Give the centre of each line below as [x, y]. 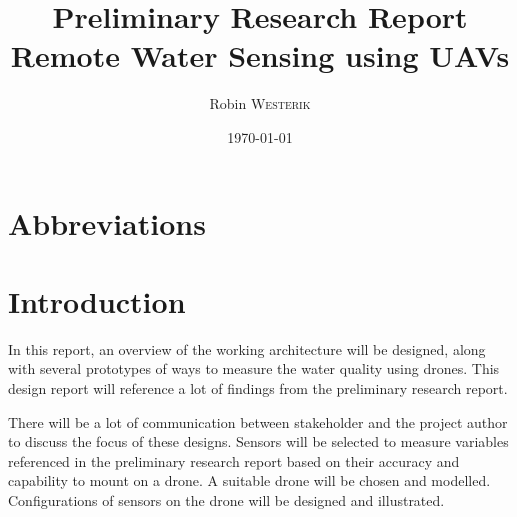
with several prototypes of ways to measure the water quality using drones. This [254, 368]
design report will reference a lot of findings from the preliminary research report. [258, 388]
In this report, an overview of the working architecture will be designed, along [247, 348]
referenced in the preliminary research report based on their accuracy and [234, 460]
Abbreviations [107, 222]
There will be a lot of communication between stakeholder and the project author [258, 421]
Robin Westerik [260, 103]
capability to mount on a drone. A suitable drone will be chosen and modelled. [249, 480]
